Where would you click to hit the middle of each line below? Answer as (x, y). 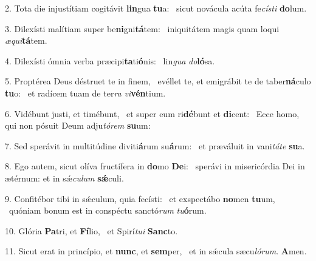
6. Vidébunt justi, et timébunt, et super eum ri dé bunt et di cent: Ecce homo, (152, 113)
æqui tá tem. (26, 40)
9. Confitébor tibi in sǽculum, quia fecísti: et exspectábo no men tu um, (140, 198)
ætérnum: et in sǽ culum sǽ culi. (64, 178)
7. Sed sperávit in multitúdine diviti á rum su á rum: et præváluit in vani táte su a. (155, 145)
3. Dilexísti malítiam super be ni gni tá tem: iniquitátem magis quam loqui (142, 28)
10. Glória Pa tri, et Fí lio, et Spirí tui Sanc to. (91, 230)
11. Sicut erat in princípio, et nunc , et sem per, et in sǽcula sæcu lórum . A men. (156, 251)
